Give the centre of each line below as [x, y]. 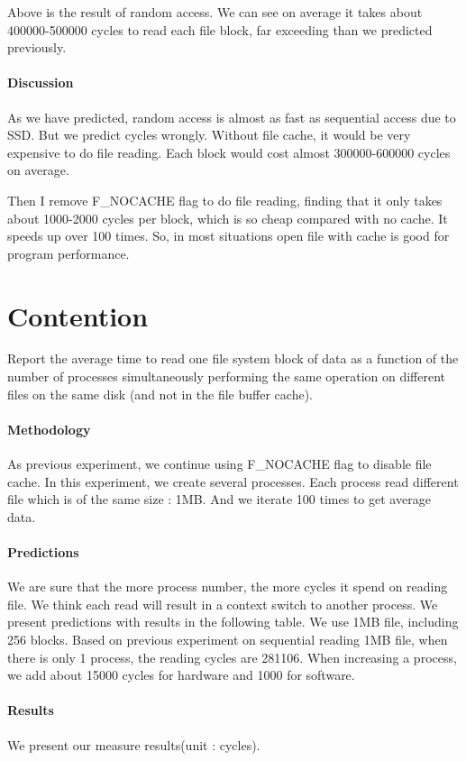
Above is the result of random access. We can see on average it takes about [215, 12]
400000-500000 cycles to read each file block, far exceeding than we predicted [220, 29]
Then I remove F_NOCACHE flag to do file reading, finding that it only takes [225, 200]
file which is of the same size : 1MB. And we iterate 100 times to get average [219, 499]
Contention [78, 315]
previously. [37, 47]
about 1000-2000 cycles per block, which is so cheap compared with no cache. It [228, 218]
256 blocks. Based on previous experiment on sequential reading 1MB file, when [228, 639]
